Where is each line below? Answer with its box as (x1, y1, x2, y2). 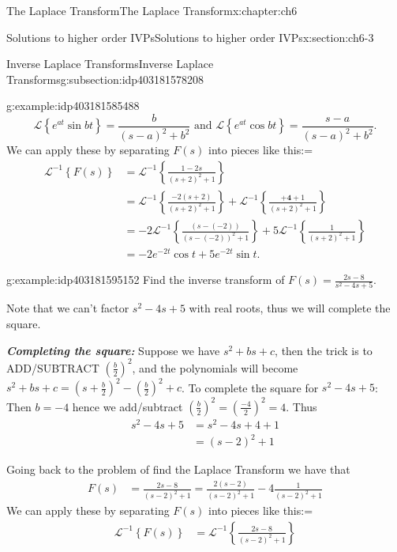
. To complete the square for (181, 379, 319, 395)
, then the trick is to (275, 342, 373, 358)
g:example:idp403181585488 (6, 97, 140, 114)
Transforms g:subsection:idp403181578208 (6, 70, 204, 87)
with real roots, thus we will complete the (189, 300, 391, 316)
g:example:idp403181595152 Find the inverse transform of (6, 271, 285, 288)
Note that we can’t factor (6, 300, 129, 316)
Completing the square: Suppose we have (6, 342, 220, 358)
